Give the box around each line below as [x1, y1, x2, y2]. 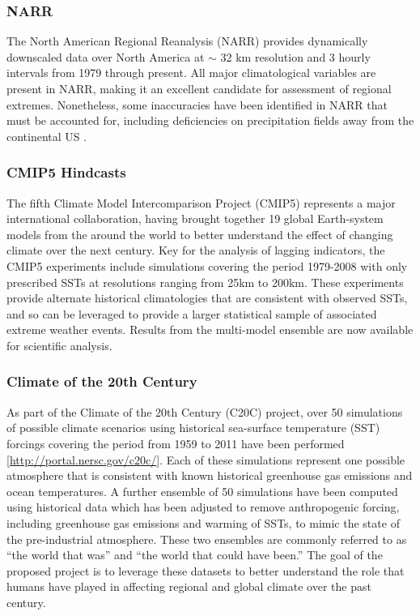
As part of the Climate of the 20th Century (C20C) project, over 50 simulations [6, 403, 403, 420]
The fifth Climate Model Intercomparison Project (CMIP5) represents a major [6, 194, 396, 211]
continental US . [6, 127, 87, 144]
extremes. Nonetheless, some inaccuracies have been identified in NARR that [6, 96, 388, 113]
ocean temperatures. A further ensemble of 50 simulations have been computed [6, 482, 398, 499]
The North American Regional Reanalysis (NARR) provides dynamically [6, 32, 368, 49]
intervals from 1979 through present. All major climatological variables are [6, 64, 376, 81]
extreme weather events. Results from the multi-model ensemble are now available [6, 321, 414, 338]
